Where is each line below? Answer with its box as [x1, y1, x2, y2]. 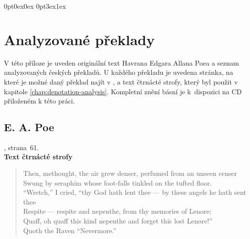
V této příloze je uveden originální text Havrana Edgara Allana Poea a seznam [4, 57, 239, 68]
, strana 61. [4, 142, 39, 152]
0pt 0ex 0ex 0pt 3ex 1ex [4, 1, 66, 11]
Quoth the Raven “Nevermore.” [23, 225, 116, 235]
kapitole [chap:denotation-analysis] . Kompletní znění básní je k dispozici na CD [4, 86, 242, 96]
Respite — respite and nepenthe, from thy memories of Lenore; [23, 206, 212, 216]
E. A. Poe [4, 119, 54, 135]
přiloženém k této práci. [4, 96, 75, 106]
